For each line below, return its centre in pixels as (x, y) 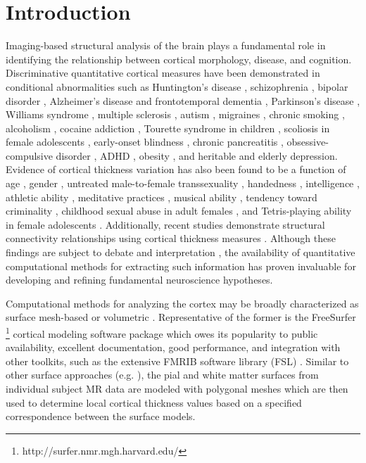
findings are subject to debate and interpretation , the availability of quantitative (181, 252)
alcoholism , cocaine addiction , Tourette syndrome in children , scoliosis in (168, 128)
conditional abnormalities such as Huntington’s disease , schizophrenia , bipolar (177, 86)
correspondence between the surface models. (101, 416)
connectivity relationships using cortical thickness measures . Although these (171, 238)
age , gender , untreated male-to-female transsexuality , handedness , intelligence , (183, 183)
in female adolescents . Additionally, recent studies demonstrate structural (165, 224)
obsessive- (308, 142)
